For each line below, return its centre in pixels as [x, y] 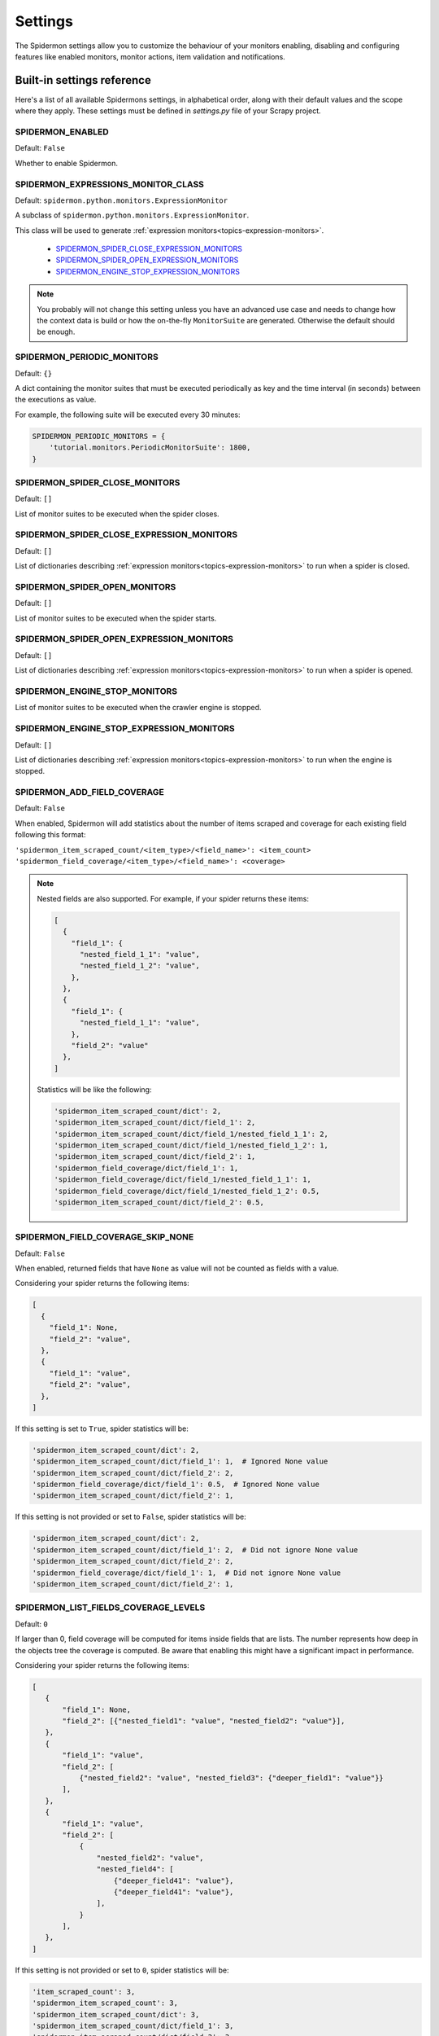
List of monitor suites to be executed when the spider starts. [116, 618]
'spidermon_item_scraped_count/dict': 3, [116, 2014]
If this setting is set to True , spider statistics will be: [102, 1428]
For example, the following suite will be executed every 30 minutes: [128, 415]
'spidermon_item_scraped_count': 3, [105, 2003]
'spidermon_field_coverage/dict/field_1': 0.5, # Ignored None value [176, 1485]
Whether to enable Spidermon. [66, 163]
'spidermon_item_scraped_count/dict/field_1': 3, [133, 2026]
